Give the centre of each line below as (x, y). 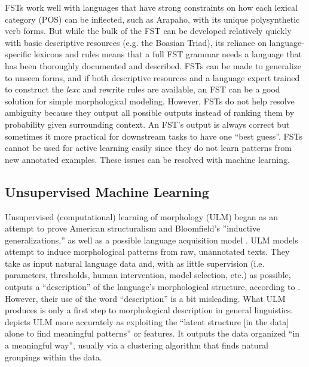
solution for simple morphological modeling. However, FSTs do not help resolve (150, 101)
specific (18, 54)
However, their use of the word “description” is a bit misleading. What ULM (145, 298)
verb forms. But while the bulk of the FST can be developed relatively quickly (148, 31)
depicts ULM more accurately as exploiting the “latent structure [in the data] (147, 321)
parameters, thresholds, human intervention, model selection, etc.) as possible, (148, 275)
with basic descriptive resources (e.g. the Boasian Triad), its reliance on (136, 42)
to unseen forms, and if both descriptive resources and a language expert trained (152, 77)
